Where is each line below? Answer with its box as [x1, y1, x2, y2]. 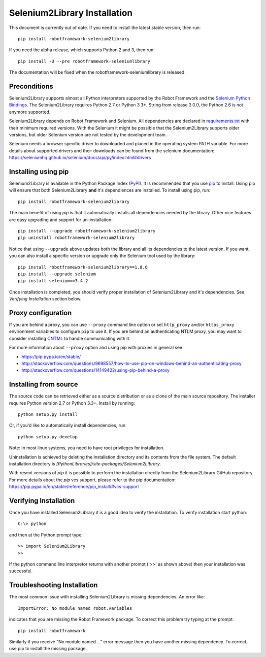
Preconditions [9, 82, 54, 91]
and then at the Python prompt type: [9, 532, 83, 538]
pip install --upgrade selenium [18, 271, 96, 277]
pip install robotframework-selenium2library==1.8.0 [18, 264, 148, 270]
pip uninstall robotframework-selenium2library [18, 235, 135, 241]
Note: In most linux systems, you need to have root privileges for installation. [9, 445, 165, 451]
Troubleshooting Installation [9, 581, 98, 590]
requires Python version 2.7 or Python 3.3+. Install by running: [9, 400, 135, 406]
